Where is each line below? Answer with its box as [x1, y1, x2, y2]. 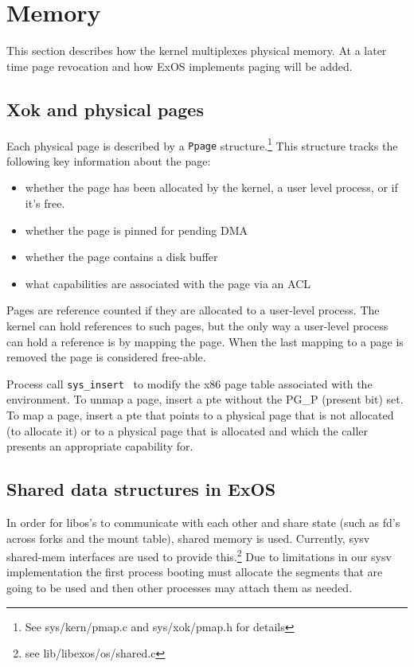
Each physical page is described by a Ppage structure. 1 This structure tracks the [6, 135, 398, 154]
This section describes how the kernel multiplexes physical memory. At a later [6, 42, 387, 59]
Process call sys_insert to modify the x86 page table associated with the [6, 375, 373, 392]
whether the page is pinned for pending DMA [25, 221, 248, 238]
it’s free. [25, 195, 65, 212]
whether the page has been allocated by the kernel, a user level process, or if [25, 179, 398, 196]
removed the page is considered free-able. [6, 349, 206, 365]
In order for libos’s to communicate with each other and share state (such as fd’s [6, 514, 400, 530]
